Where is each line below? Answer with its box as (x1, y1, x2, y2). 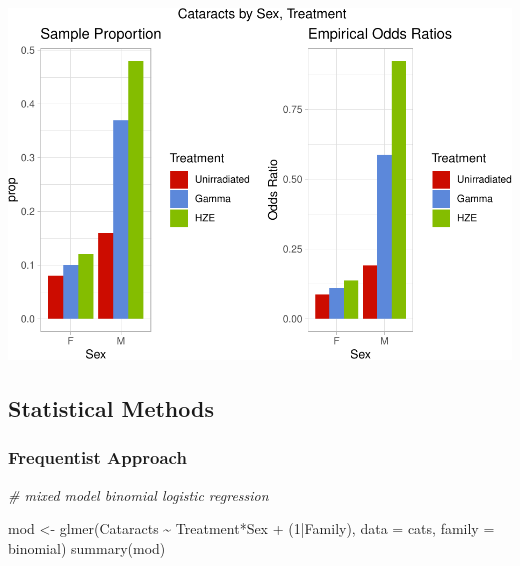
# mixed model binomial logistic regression (8, 484, 269, 505)
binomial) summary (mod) (8, 537, 166, 558)
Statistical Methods (8, 392, 214, 423)
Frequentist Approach (8, 445, 187, 470)
